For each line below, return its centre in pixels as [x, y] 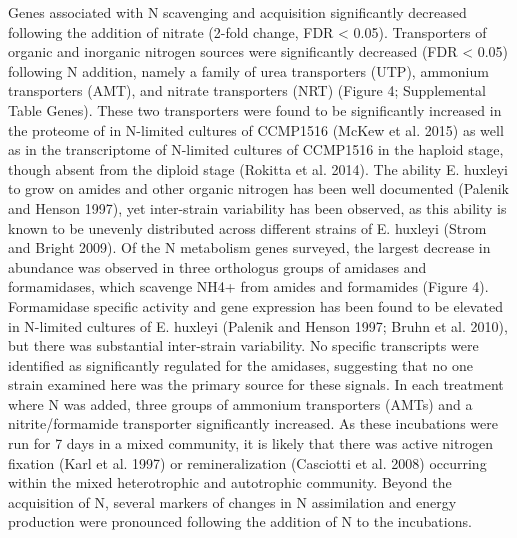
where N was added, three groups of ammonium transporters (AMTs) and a [240, 403]
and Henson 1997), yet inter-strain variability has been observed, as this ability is [257, 207]
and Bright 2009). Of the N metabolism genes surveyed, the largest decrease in [249, 247]
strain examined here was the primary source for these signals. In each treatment [256, 384]
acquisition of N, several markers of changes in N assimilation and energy [232, 501]
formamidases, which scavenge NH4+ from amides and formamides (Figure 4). [248, 286]
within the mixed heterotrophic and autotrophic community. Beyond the [230, 482]
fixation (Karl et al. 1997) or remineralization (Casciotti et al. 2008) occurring [247, 462]
